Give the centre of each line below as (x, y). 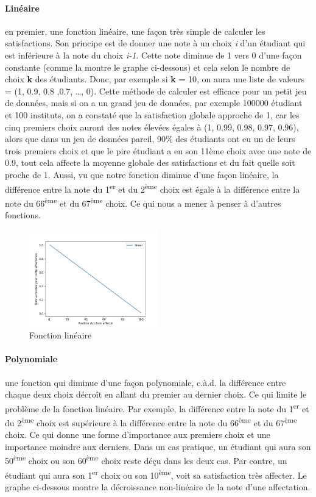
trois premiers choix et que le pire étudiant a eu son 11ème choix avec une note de (158, 150)
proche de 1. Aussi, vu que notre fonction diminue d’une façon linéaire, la (142, 174)
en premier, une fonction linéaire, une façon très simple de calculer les (135, 31)
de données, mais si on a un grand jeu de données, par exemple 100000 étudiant (154, 103)
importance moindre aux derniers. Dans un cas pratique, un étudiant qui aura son (158, 446)
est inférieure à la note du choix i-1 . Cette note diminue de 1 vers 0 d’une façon (153, 55)
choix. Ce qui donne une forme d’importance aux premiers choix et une (138, 434)
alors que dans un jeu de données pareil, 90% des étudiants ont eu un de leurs (150, 139)
